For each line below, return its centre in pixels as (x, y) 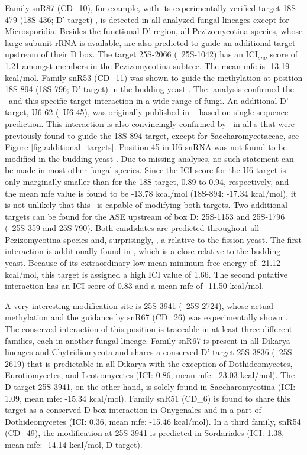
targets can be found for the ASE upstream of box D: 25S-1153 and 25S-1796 (145, 216)
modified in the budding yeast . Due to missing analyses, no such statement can (149, 158)
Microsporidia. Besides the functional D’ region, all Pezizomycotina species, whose (154, 31)
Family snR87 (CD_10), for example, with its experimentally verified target (143, 8)
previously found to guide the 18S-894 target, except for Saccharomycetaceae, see (152, 135)
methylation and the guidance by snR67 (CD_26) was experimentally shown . (146, 317)
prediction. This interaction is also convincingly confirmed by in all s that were (150, 123)
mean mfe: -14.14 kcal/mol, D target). (74, 444)
